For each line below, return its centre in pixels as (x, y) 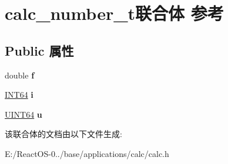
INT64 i (19, 95)
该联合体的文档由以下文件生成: (63, 134)
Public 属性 (39, 50)
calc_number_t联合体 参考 (114, 13)
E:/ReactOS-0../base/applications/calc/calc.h (87, 153)
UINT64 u (24, 114)
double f (20, 75)
